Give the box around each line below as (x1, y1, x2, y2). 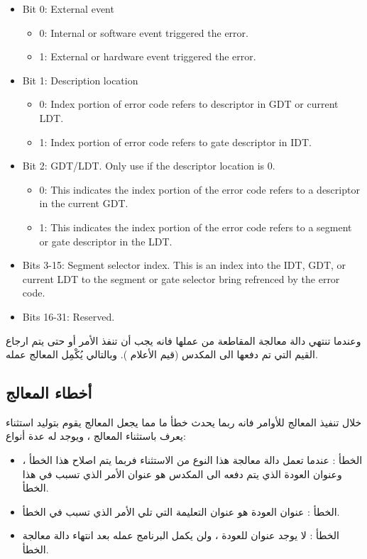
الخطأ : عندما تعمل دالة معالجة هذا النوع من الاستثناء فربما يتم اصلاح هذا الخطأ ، (22, 453, 363, 467)
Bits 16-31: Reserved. (22, 309, 115, 323)
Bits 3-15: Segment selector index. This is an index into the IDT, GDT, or (22, 258, 346, 272)
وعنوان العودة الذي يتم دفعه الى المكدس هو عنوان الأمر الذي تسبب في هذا (22, 466, 342, 481)
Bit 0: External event (22, 1, 114, 16)
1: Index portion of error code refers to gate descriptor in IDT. (39, 134, 312, 149)
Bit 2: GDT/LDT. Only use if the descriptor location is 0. (22, 158, 275, 173)
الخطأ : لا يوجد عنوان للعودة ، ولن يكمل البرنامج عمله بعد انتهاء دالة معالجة (22, 528, 339, 543)
